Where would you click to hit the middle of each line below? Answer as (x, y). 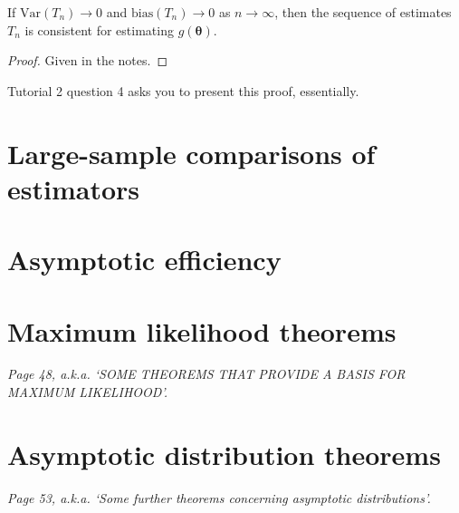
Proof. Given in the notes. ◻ (88, 60)
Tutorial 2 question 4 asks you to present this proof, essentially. (183, 90)
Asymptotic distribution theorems (224, 454)
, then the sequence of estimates (363, 12)
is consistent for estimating (99, 29)
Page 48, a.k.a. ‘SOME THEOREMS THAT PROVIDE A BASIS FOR (206, 374)
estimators (73, 188)
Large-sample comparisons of (191, 153)
